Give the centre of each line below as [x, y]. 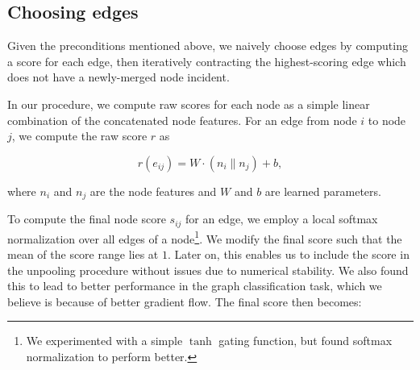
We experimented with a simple [104, 341]
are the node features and [153, 191]
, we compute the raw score [79, 136]
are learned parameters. [323, 191]
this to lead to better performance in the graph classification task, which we [195, 286]
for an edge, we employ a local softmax [282, 219]
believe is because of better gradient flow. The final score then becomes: [185, 301]
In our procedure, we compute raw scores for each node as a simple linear [189, 104]
